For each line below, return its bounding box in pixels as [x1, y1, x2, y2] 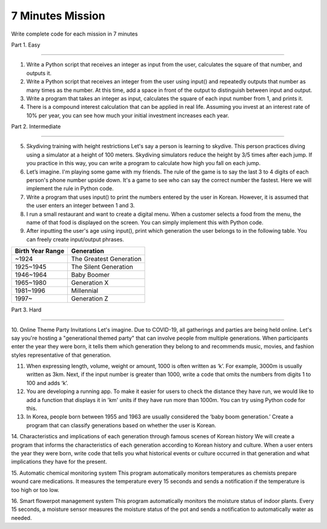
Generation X [71, 279, 109, 287]
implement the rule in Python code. [26, 185, 114, 192]
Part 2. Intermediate [11, 123, 61, 130]
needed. [11, 514, 32, 521]
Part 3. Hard [11, 306, 42, 314]
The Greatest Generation [71, 255, 142, 263]
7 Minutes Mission [11, 9, 105, 22]
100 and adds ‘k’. [26, 379, 68, 386]
